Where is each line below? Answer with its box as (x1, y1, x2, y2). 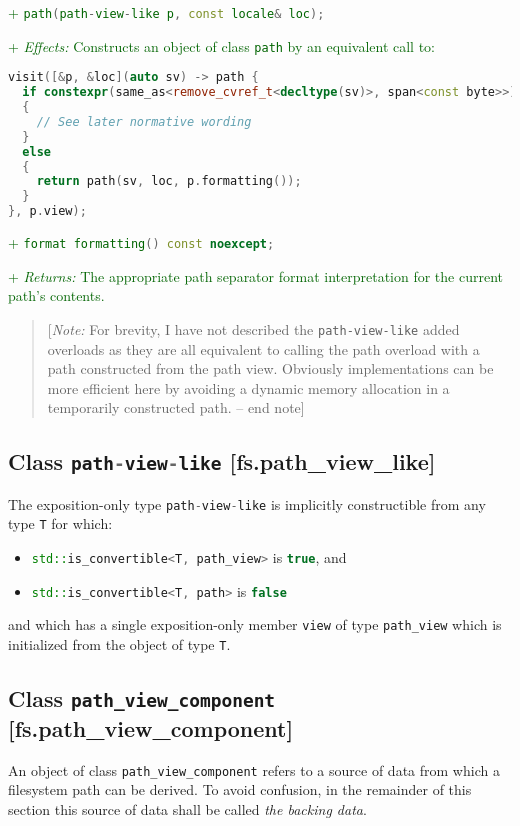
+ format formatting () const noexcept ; (8, 232, 275, 253)
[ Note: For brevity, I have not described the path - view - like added (47, 318, 460, 339)
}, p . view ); (8, 204, 87, 219)
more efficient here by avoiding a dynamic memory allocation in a (47, 377, 450, 398)
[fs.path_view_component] (8, 713, 294, 744)
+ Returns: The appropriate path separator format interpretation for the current (8, 265, 503, 286)
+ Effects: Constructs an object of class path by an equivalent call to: (8, 35, 436, 56)
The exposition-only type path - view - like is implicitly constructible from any (8, 493, 486, 514)
